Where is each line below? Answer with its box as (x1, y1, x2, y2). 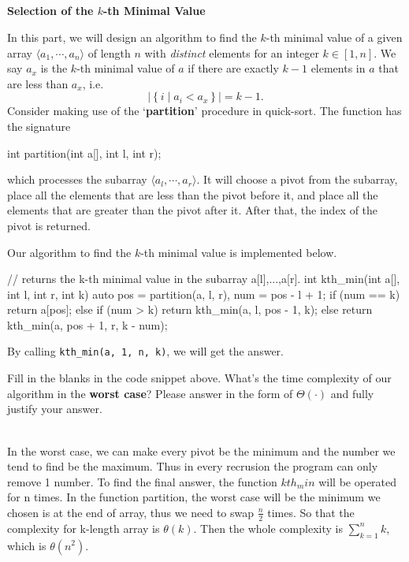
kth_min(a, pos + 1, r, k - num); (7, 316, 168, 333)
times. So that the (267, 504, 355, 520)
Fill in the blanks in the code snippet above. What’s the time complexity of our (7, 370, 392, 386)
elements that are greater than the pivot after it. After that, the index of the (7, 202, 378, 218)
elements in (310, 60, 366, 76)
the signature (7, 117, 71, 134)
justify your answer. (7, 400, 102, 417)
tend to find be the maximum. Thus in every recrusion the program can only (7, 458, 378, 475)
